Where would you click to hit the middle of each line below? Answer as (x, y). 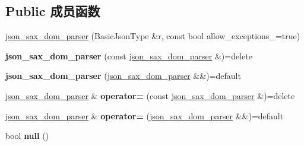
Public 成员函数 (53, 11)
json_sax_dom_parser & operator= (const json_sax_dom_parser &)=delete (150, 95)
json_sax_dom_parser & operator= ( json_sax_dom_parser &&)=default (145, 115)
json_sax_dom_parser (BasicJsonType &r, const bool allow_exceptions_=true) (153, 36)
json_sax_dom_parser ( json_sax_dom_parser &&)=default (123, 76)
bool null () (27, 136)
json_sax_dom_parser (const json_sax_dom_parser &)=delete (129, 55)
